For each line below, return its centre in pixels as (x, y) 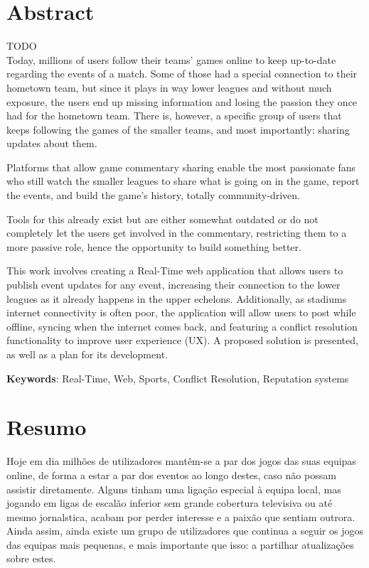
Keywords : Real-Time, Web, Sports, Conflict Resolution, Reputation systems (178, 378)
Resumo (47, 427)
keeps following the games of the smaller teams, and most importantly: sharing (178, 129)
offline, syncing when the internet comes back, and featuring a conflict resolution (182, 326)
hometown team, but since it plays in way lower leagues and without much (169, 87)
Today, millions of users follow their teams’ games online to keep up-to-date (171, 59)
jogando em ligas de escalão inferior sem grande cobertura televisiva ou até (170, 503)
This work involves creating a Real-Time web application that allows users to (175, 270)
